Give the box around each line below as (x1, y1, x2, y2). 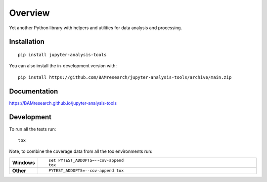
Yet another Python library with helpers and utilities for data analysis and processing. (9, 25, 182, 31)
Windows (12, 159, 35, 166)
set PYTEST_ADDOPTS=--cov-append (48, 157, 124, 163)
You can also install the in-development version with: (9, 63, 117, 69)
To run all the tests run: (9, 126, 56, 132)
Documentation (9, 87, 58, 95)
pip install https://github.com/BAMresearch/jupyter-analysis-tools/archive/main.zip (18, 74, 232, 80)
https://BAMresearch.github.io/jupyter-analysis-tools (9, 100, 117, 106)
